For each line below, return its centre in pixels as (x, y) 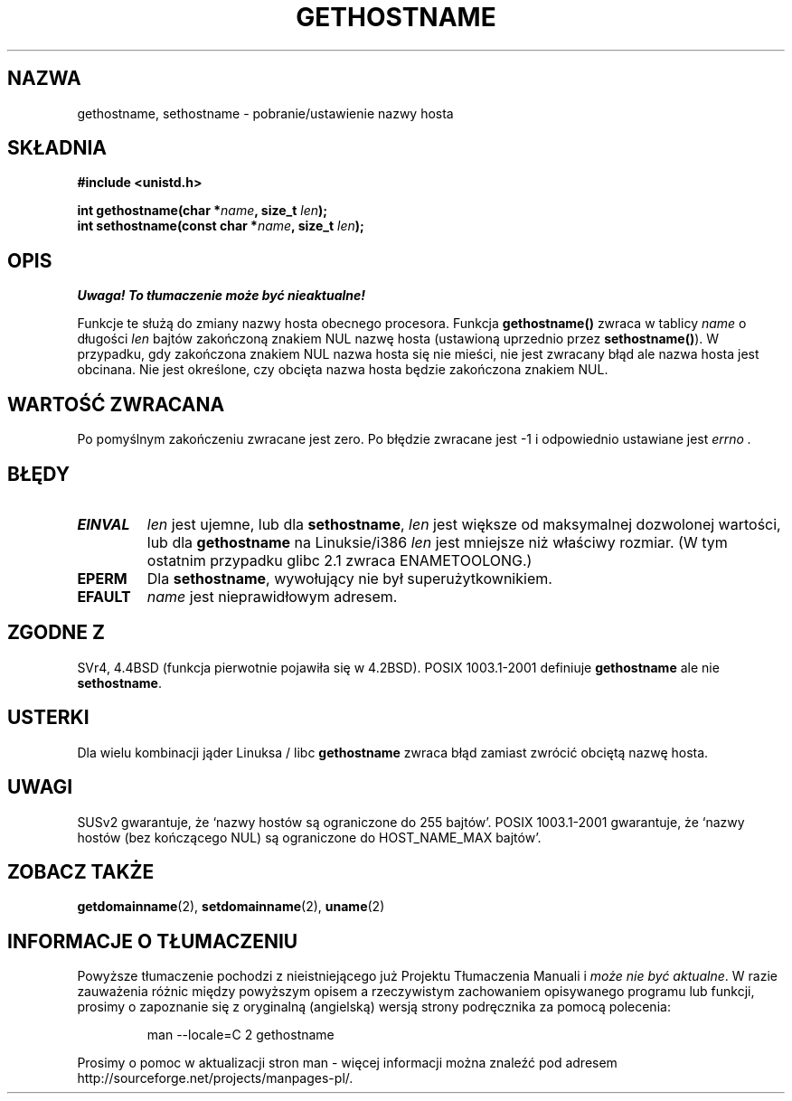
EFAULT (104, 596)
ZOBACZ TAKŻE (81, 871)
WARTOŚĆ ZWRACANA (116, 404)
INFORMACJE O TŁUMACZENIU (153, 941)
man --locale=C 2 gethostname (240, 1035)
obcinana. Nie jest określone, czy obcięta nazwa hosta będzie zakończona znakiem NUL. (343, 370)
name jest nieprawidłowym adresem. (272, 596)
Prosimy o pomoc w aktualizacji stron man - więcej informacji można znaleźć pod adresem (347, 1063)
